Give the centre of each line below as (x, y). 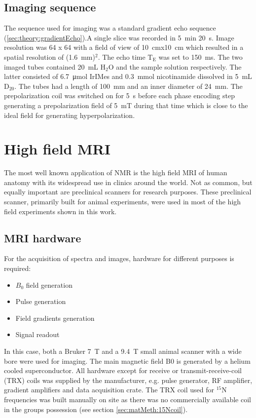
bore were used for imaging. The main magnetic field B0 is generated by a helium (127, 361)
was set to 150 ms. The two (201, 57)
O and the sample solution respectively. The (175, 66)
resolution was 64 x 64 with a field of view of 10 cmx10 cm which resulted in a (124, 47)
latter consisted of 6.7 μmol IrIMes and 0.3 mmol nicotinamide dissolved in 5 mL (128, 76)
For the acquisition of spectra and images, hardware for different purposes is (119, 258)
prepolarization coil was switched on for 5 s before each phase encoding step (119, 95)
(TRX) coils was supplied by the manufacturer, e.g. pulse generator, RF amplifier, (128, 380)
